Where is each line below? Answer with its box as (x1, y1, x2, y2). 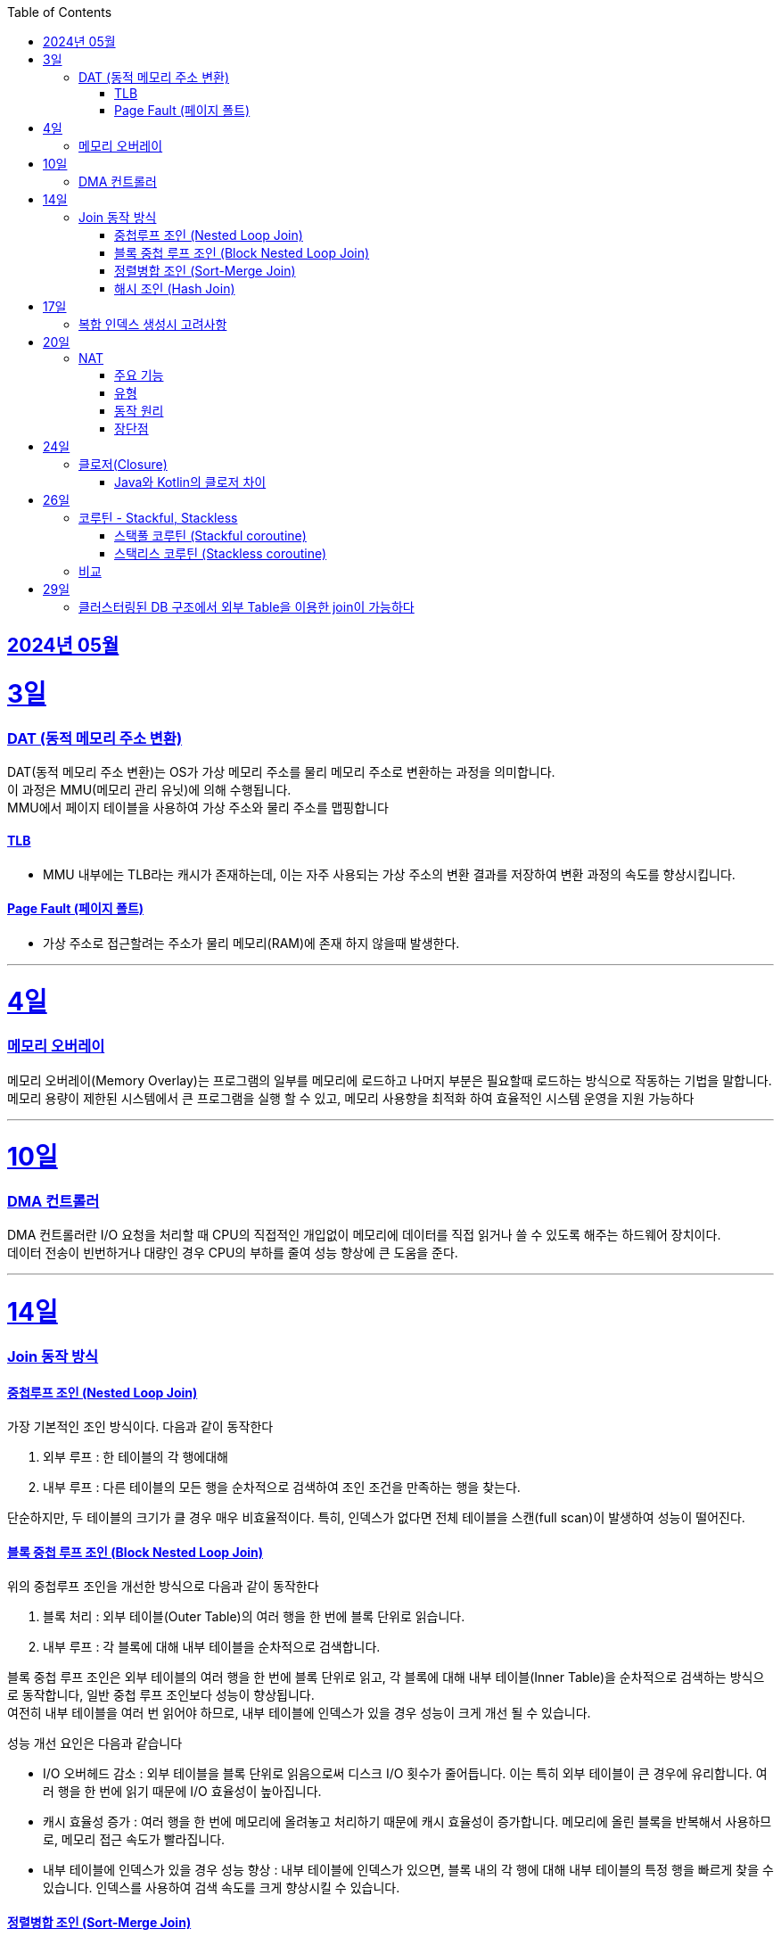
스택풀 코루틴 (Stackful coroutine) (114, 528, 307, 543)
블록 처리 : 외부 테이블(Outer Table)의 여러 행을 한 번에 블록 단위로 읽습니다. (43, 1609, 465, 1625)
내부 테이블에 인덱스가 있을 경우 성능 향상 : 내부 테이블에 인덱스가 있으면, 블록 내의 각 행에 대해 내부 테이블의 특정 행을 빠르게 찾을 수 (43, 1862, 774, 1878)
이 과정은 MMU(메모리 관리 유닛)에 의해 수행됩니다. (7, 782, 292, 798)
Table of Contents (7, 4, 112, 20)
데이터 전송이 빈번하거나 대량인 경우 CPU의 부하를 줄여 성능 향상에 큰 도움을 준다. (7, 1245, 458, 1261)
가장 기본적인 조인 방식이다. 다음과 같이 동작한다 (7, 1419, 274, 1435)
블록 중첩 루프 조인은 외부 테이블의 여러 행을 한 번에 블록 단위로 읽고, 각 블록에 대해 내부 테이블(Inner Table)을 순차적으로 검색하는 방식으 (7, 1669, 765, 1686)
